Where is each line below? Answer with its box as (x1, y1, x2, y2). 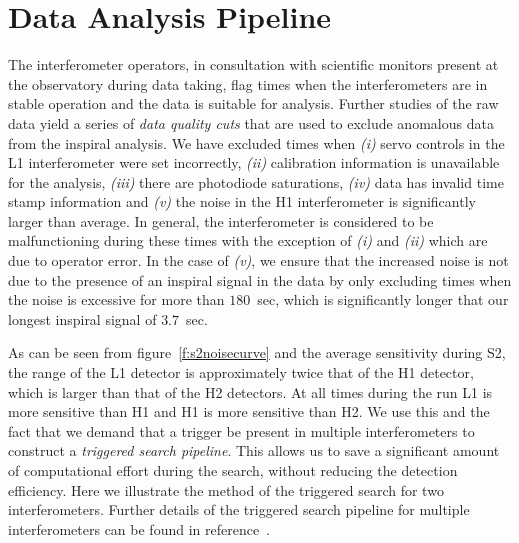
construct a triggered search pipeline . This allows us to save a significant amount (8, 440, 500, 461)
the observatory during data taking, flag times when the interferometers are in (8, 73, 488, 94)
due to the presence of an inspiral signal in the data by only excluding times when (8, 269, 512, 290)
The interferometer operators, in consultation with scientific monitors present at (8, 54, 499, 75)
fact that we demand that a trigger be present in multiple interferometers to (8, 420, 475, 441)
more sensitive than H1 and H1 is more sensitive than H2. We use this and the (8, 401, 490, 422)
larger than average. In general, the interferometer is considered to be (8, 210, 434, 231)
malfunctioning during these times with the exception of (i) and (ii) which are (8, 230, 488, 251)
